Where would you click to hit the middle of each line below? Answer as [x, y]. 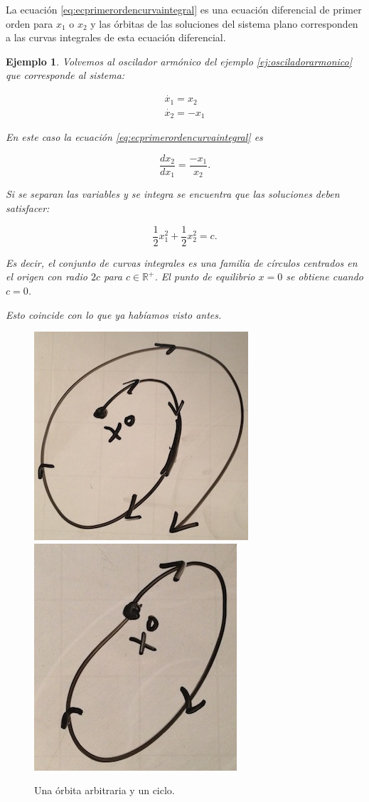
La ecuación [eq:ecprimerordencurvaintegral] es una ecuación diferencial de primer [184, 9]
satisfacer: [28, 208]
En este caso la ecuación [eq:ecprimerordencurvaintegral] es [134, 137]
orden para [30, 23]
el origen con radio [47, 276]
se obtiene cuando [325, 276]
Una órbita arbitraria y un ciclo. [105, 790]
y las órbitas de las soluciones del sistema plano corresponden [224, 23]
